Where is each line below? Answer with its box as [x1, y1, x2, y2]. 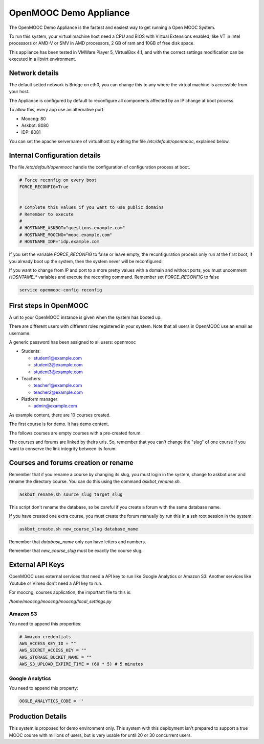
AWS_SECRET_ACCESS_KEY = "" [19, 648, 87, 653]
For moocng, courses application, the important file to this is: [9, 589, 132, 595]
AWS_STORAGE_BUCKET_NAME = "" [19, 654, 92, 660]
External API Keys [9, 561, 65, 569]
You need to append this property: [9, 685, 78, 691]
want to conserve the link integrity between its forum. [9, 446, 117, 452]
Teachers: [21, 375, 42, 382]
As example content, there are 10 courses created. [9, 412, 111, 418]
